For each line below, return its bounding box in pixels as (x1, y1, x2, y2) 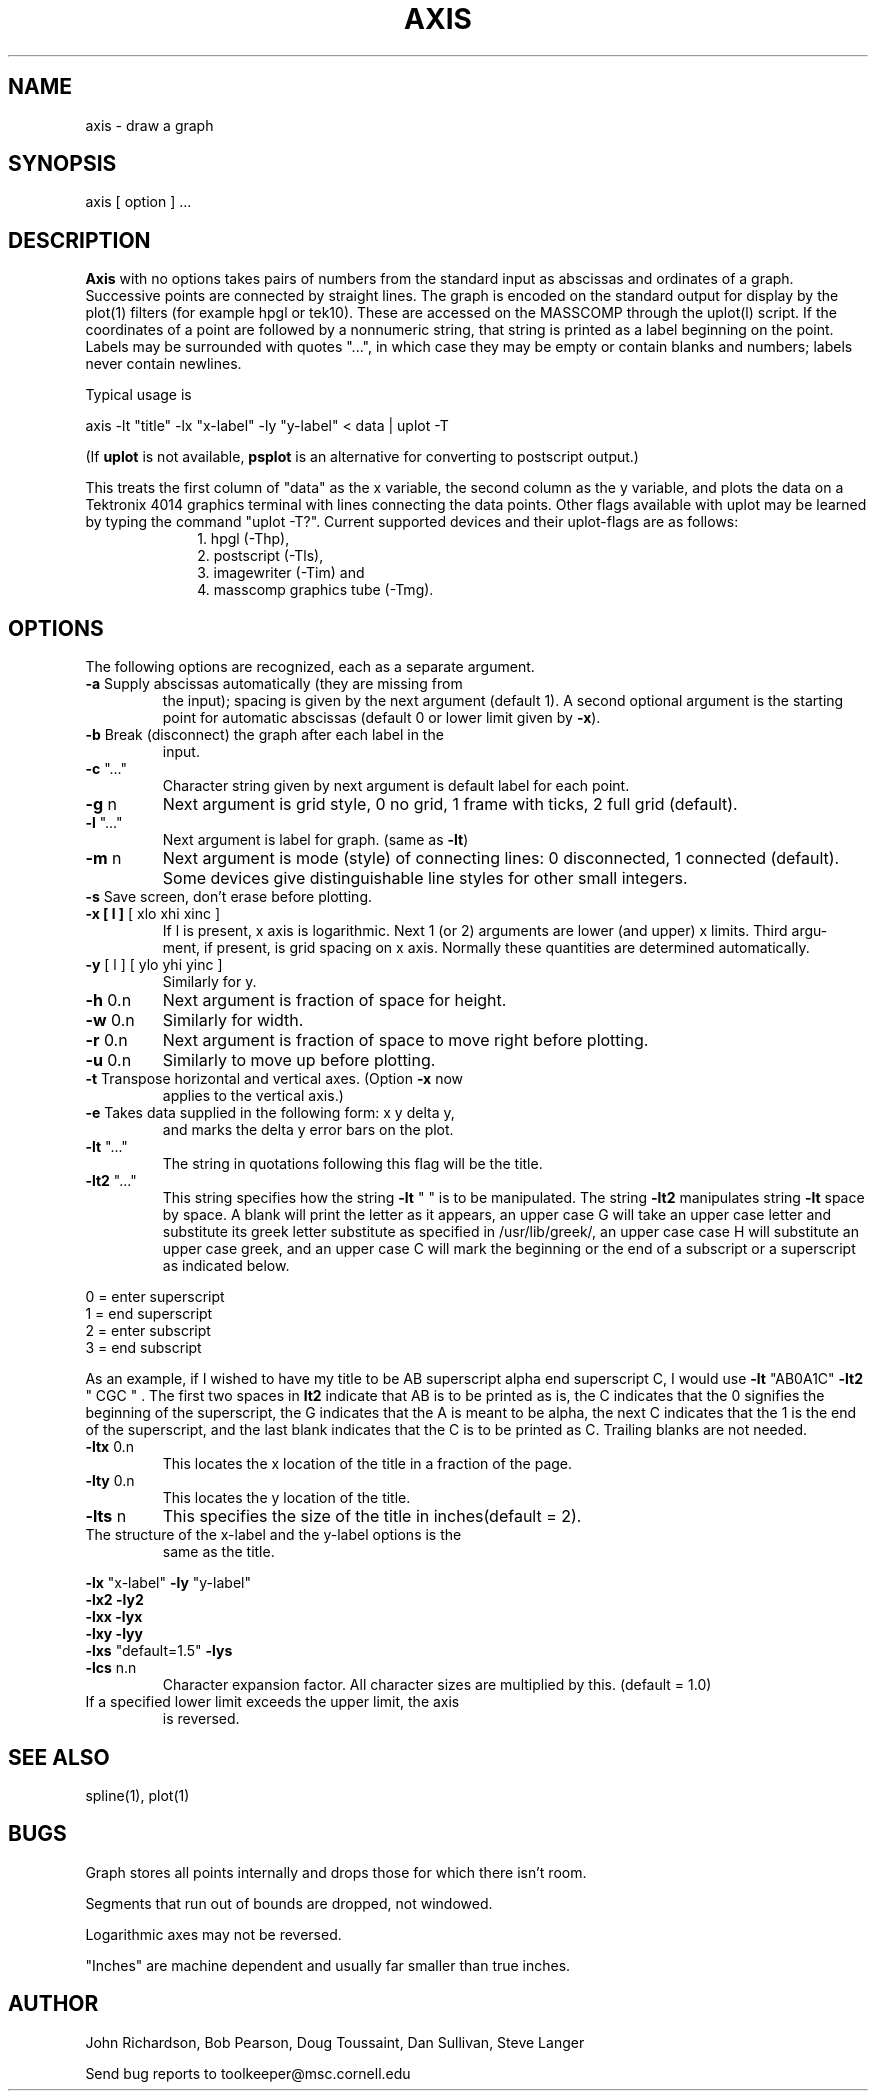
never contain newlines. (85, 355, 242, 373)
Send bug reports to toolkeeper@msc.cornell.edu (85, 2064, 411, 2082)
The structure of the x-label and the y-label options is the (85, 1526, 462, 1544)
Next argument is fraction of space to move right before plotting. (162, 1030, 649, 1051)
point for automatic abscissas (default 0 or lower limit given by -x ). (162, 709, 601, 727)
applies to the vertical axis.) (162, 1087, 344, 1105)
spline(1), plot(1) (85, 1786, 190, 1804)
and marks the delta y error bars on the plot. (162, 1121, 454, 1139)
